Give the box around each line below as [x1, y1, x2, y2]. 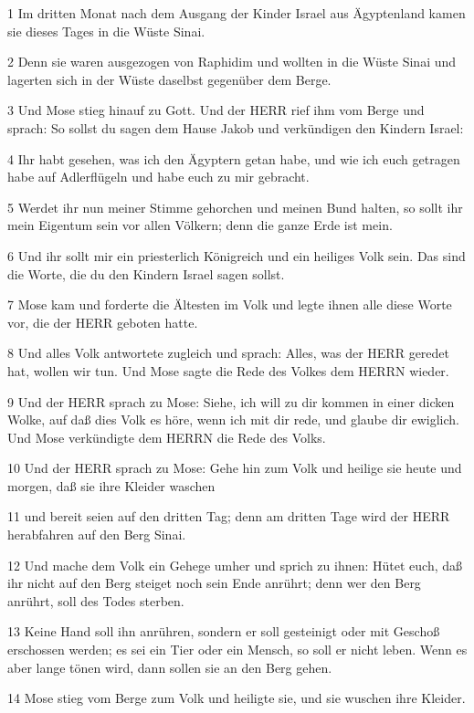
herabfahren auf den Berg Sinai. [7, 525, 186, 544]
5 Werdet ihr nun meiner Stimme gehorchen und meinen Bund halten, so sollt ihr [7, 197, 463, 216]
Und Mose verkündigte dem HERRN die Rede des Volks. [7, 427, 326, 446]
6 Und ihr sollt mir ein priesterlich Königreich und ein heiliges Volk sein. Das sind [7, 246, 466, 265]
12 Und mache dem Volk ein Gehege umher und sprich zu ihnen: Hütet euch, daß [7, 555, 463, 574]
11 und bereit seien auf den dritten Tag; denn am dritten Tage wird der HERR [7, 507, 450, 526]
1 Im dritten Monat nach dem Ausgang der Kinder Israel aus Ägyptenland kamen [7, 4, 466, 22]
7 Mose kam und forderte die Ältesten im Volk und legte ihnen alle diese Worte [7, 295, 452, 314]
